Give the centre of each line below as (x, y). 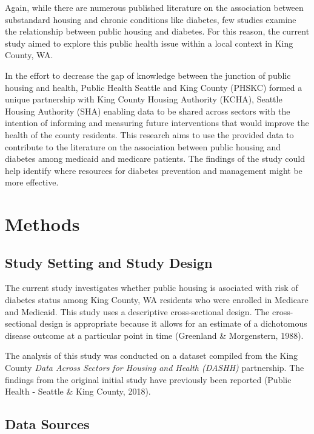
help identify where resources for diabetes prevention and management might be (154, 170)
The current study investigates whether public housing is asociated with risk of (152, 288)
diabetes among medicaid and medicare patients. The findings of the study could (155, 159)
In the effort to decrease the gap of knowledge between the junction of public (148, 75)
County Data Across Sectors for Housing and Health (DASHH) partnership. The (155, 368)
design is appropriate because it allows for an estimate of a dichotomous (173, 323)
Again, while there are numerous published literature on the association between (154, 7)
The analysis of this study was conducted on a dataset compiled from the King (152, 356)
